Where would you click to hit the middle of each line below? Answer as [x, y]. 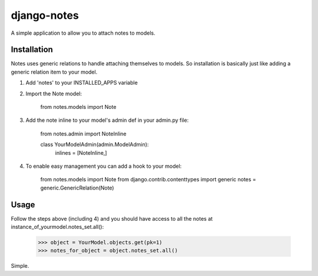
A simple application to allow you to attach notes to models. [83, 33]
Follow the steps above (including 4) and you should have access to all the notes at [112, 218]
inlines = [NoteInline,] [81, 152]
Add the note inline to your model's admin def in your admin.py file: [107, 120]
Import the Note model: [54, 94]
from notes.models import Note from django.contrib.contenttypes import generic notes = [148, 179]
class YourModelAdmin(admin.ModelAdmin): [95, 145]
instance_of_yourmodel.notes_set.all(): [57, 227]
